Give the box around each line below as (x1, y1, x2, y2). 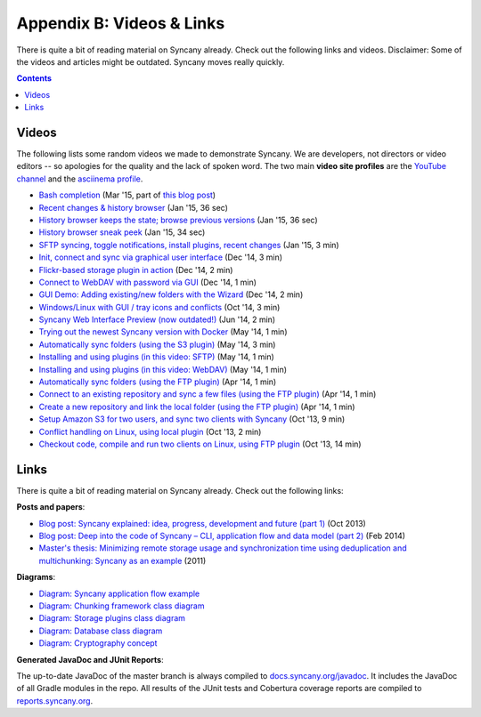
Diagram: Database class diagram (38, 625, 163, 636)
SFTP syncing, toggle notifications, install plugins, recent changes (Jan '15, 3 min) (38, 239, 339, 250)
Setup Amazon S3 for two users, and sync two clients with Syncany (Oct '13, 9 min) (38, 414, 346, 424)
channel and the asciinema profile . (16, 173, 143, 184)
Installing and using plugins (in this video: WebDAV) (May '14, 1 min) (38, 364, 288, 375)
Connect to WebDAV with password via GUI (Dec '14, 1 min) (38, 277, 257, 287)
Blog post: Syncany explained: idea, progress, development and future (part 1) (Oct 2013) (38, 518, 367, 528)
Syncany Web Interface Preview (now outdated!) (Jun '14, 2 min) (38, 314, 276, 325)
